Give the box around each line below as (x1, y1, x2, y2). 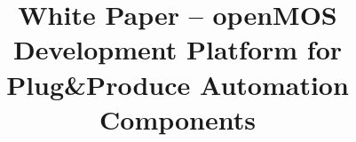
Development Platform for (12, 31, 343, 67)
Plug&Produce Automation (6, 66, 349, 102)
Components (99, 100, 256, 137)
